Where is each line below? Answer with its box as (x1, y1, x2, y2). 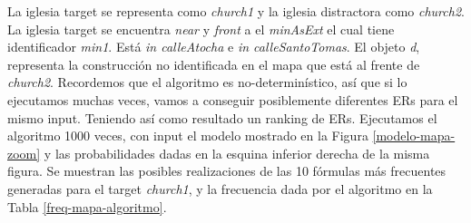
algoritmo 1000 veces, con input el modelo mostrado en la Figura (7, 126, 368, 145)
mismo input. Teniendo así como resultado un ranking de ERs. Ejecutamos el (7, 108, 437, 127)
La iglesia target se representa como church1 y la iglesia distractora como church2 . (7, 2, 465, 20)
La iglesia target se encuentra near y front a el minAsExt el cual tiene (7, 19, 395, 38)
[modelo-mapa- (372, 126, 456, 145)
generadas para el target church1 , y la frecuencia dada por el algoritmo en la (7, 179, 433, 198)
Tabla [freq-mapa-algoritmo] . (7, 197, 167, 216)
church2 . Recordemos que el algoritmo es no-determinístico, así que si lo (7, 73, 407, 92)
